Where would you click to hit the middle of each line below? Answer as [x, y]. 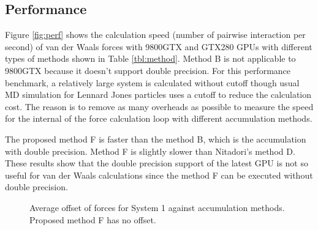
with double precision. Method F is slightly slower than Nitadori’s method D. [150, 151]
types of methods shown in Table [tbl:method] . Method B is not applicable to [150, 58]
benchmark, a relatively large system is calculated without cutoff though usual [152, 82]
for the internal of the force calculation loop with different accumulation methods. [159, 118]
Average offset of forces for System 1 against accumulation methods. [157, 207]
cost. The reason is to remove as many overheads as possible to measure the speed [159, 106]
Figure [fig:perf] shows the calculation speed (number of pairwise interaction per [155, 35]
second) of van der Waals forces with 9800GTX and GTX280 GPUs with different [159, 46]
